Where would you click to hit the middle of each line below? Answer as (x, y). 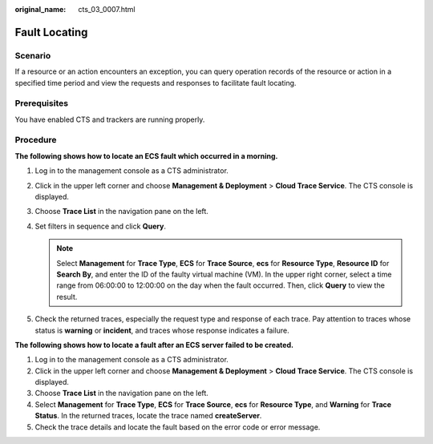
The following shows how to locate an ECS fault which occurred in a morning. (146, 155)
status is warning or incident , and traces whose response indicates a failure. (162, 330)
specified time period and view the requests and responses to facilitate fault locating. (156, 83)
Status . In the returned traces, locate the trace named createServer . (148, 416)
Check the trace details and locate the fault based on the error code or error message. (178, 427)
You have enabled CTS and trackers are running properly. (110, 119)
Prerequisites (41, 103)
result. (67, 297)
